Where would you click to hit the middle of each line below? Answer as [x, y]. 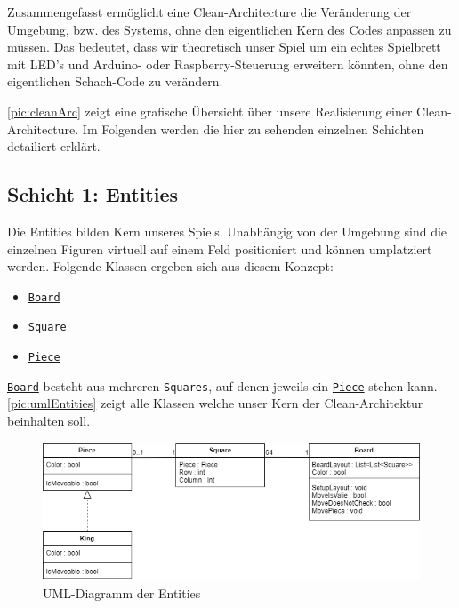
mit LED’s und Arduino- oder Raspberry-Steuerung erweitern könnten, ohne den [228, 64]
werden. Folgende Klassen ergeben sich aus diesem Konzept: [170, 266]
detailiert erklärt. [54, 146]
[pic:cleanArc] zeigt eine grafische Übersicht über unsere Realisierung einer [210, 111]
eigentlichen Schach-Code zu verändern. [115, 81]
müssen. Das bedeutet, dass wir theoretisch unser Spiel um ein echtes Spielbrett [224, 47]
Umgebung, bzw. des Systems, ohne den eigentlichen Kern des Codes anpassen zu [229, 29]
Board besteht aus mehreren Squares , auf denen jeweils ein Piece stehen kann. [222, 385]
